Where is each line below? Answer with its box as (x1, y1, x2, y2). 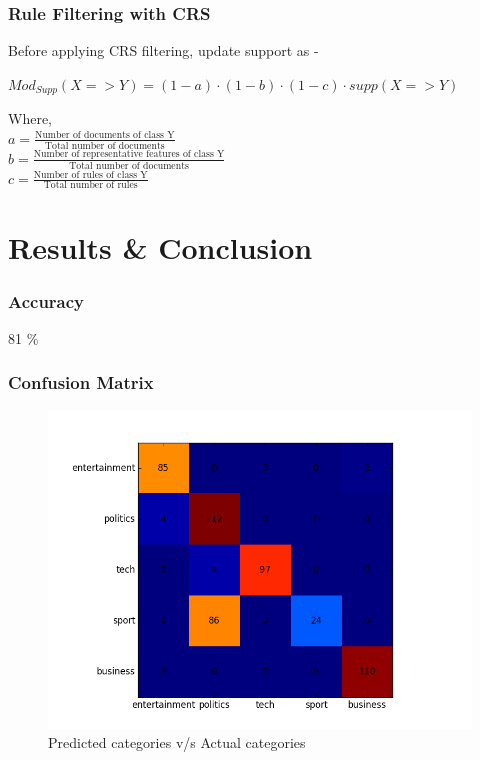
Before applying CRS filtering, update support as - (8, 40, 319, 61)
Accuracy (8, 288, 85, 313)
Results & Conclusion (8, 226, 313, 267)
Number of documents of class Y (35, 130, 175, 141)
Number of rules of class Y (33, 170, 148, 180)
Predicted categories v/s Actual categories (48, 732, 306, 753)
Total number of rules (43, 180, 138, 191)
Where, (8, 108, 52, 129)
